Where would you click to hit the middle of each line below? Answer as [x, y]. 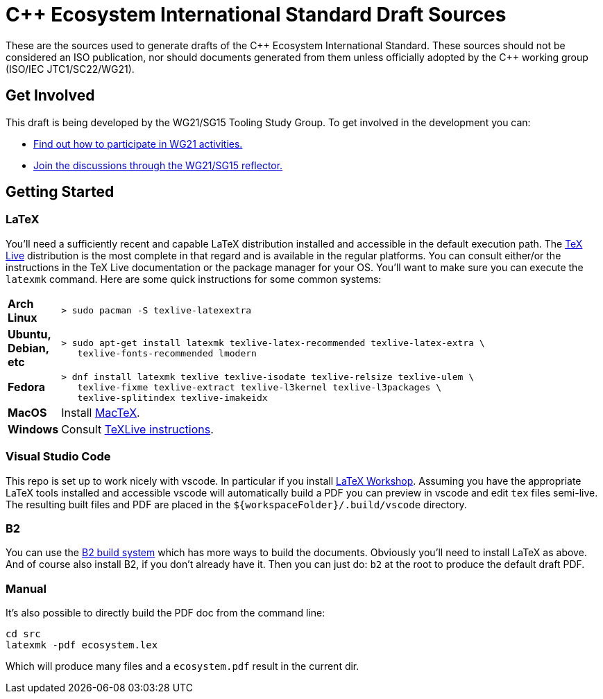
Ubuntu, [29, 334]
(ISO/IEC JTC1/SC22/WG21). [70, 69]
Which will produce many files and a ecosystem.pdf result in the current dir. [182, 666]
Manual [26, 588]
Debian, [28, 348]
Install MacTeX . [101, 412]
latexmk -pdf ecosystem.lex [82, 645]
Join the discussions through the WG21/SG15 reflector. [158, 165]
